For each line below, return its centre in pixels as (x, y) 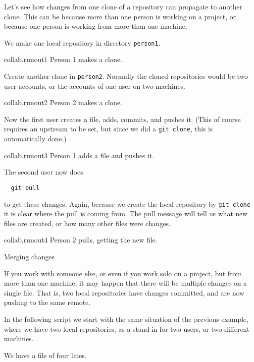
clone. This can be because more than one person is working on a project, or (120, 16)
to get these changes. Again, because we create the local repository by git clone (127, 204)
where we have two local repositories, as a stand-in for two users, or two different (127, 329)
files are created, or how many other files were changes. (87, 223)
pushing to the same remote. (47, 302)
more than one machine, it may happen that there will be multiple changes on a (126, 283)
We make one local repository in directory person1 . (82, 42)
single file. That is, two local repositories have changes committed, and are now (124, 292)
